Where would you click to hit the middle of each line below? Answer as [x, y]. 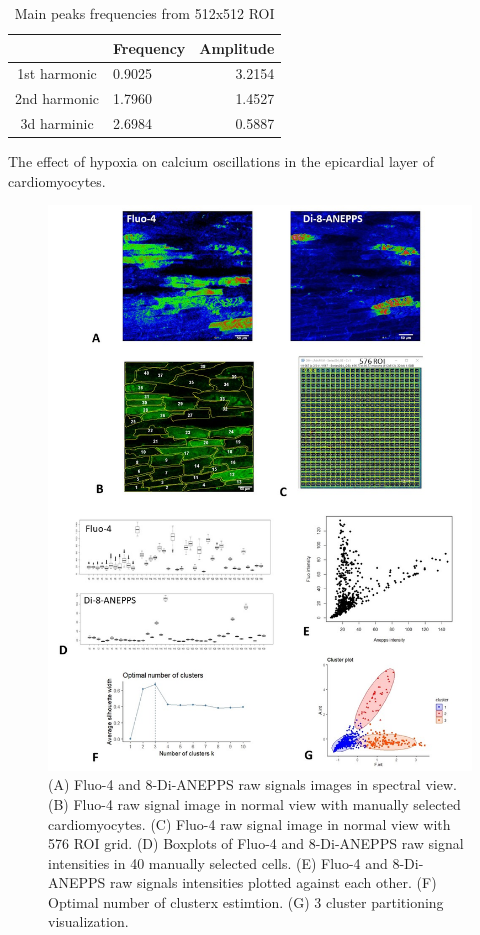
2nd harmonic [57, 98]
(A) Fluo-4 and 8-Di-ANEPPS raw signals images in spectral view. [252, 784]
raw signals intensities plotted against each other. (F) [273, 882]
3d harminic [57, 123]
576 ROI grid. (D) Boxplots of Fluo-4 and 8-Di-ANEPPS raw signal [256, 843]
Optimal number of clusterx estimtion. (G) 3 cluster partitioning [246, 901]
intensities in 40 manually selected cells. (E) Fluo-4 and [218, 862]
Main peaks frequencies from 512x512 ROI [144, 13]
